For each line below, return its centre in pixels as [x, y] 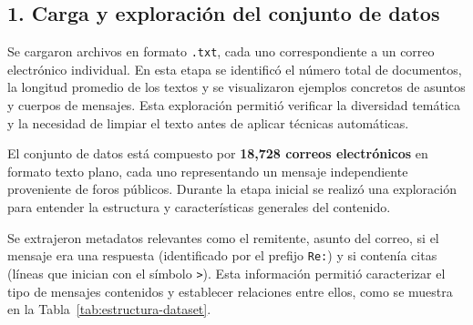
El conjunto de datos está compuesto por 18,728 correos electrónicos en [218, 153]
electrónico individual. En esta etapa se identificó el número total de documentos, [235, 69]
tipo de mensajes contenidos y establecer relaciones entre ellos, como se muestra [230, 291]
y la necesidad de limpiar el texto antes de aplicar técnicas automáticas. [208, 122]
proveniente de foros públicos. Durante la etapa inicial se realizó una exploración [232, 189]
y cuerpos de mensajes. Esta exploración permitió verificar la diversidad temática [234, 105]
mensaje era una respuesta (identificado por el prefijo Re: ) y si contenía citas [222, 255]
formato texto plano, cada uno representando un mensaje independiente [208, 171]
